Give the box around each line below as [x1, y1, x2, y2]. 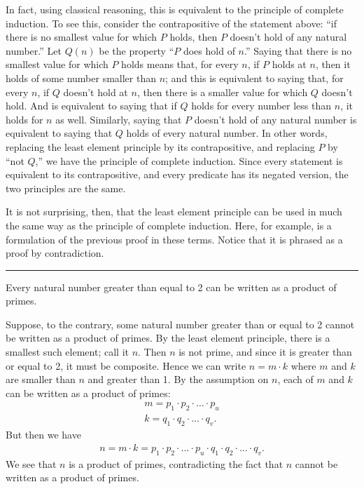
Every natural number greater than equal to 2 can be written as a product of [6, 279, 337, 294]
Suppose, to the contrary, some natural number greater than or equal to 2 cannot [6, 316, 355, 331]
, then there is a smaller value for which [136, 84, 308, 99]
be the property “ [99, 43, 174, 58]
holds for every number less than [191, 98, 332, 113]
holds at [272, 57, 307, 72]
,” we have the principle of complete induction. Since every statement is [35, 153, 343, 168]
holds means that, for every [121, 57, 239, 72]
